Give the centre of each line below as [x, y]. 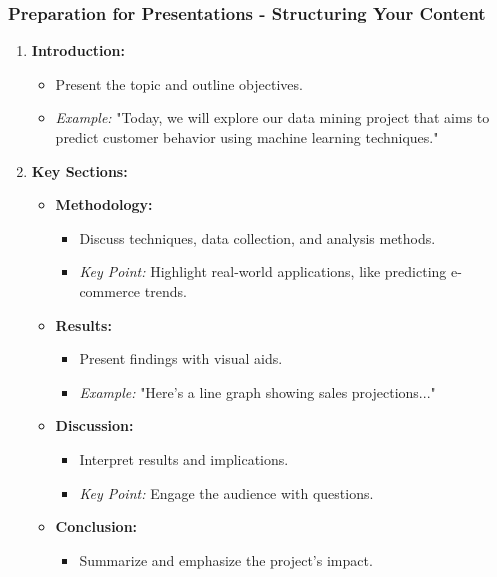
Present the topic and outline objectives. [179, 83]
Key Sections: [79, 170]
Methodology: [104, 204]
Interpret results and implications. [184, 458]
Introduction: [78, 50]
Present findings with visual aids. [181, 358]
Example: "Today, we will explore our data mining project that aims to [272, 117]
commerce [110, 290]
